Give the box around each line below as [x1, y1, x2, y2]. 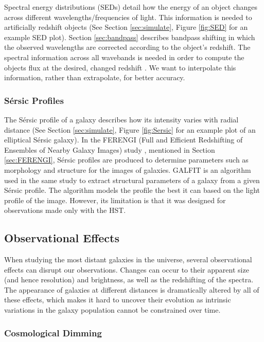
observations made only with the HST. [4, 205, 126, 215]
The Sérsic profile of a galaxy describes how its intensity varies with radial [4, 114, 239, 124]
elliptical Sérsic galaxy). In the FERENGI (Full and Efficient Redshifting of [4, 134, 243, 145]
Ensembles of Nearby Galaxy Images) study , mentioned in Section [4, 144, 215, 155]
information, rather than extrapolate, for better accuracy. [4, 72, 185, 83]
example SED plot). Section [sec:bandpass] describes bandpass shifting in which [4, 31, 255, 42]
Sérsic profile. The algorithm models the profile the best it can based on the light [4, 185, 260, 195]
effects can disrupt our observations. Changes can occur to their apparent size [4, 264, 249, 275]
